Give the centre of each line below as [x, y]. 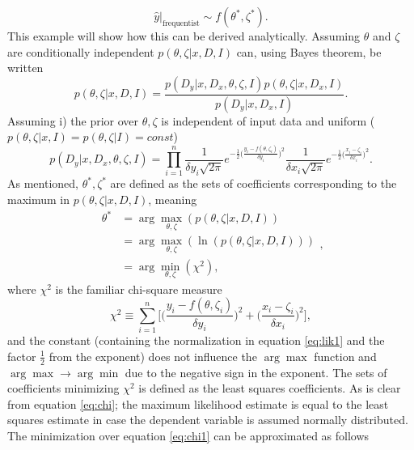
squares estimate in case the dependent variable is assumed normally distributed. [208, 420]
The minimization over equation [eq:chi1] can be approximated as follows [188, 436]
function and [345, 356]
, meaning [173, 200]
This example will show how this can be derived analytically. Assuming [184, 36]
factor [22, 356]
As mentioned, [43, 183]
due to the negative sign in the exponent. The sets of [256, 372]
